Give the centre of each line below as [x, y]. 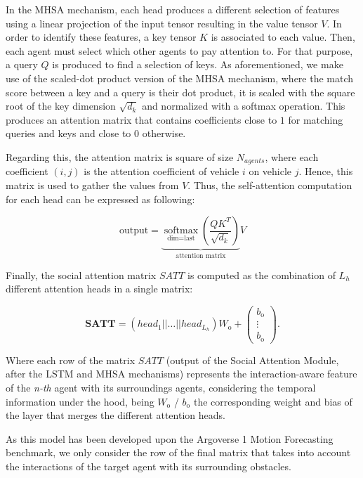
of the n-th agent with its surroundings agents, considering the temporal [161, 388]
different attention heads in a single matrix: [99, 289]
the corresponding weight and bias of [273, 401]
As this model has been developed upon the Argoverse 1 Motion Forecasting [170, 438]
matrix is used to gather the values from [92, 185]
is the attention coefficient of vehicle [161, 171]
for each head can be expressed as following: [100, 199]
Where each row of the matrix [71, 360]
